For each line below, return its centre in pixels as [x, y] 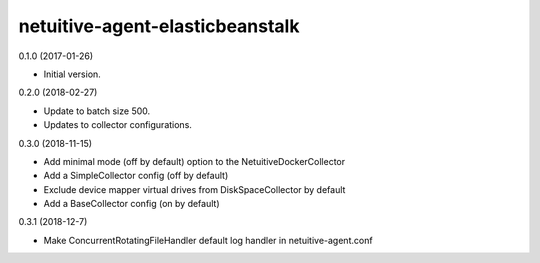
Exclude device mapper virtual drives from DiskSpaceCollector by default [194, 189]
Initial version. [72, 74]
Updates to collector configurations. [117, 125]
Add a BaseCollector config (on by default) [131, 204]
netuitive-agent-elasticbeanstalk [159, 26]
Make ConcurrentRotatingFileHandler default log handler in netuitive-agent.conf [208, 240]
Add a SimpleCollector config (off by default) [136, 176]
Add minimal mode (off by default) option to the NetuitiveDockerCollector [194, 161]
